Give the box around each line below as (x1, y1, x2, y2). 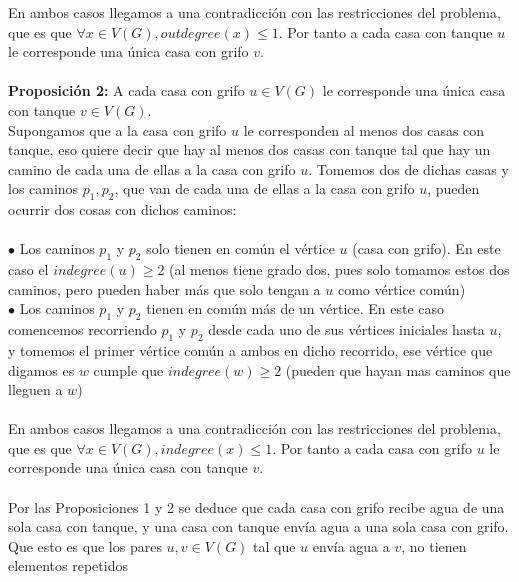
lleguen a (8, 379, 63, 400)
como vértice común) (337, 278, 466, 299)
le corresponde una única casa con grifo (8, 41, 249, 62)
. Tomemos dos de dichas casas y (308, 158, 509, 179)
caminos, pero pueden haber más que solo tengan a (8, 278, 321, 299)
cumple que (93, 359, 164, 380)
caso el (8, 259, 49, 280)
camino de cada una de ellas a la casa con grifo (8, 158, 296, 179)
